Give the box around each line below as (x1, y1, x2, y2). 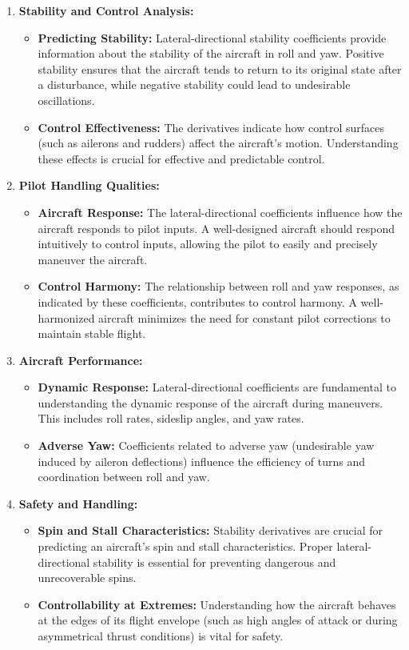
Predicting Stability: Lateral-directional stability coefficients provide (38, 29, 387, 46)
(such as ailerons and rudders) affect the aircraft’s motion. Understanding (38, 134, 399, 151)
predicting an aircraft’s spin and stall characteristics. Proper (38, 538, 333, 555)
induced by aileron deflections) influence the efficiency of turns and (38, 452, 365, 469)
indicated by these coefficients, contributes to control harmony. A (38, 293, 357, 310)
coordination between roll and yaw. (38, 468, 210, 485)
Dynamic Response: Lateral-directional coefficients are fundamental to (38, 379, 396, 395)
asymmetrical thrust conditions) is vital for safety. (38, 628, 284, 644)
